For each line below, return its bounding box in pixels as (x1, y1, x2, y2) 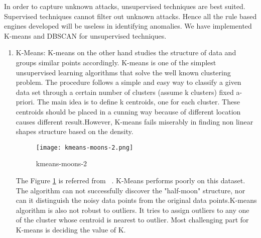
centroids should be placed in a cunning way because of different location (16, 106, 241, 116)
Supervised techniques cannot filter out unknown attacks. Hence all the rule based (4, 11, 257, 21)
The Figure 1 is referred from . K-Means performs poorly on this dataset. (16, 175, 245, 185)
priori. (16, 96, 35, 107)
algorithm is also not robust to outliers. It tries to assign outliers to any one (16, 204, 249, 215)
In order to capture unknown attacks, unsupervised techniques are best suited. (4, 1, 245, 11)
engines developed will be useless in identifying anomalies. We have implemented (4, 21, 252, 31)
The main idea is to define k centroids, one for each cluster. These (37, 96, 240, 107)
